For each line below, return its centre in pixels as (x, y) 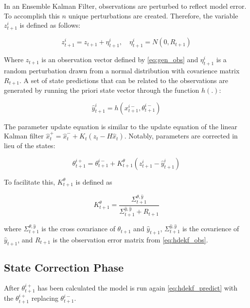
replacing (45, 298)
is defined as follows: (50, 25)
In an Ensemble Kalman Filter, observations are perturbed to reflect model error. (125, 6)
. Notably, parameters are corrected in (181, 136)
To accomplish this (32, 15)
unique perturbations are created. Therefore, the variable (153, 15)
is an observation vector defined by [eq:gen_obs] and (120, 60)
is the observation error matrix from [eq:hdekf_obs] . (130, 239)
